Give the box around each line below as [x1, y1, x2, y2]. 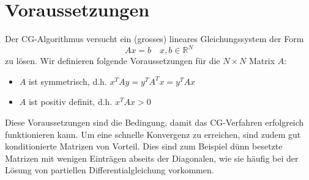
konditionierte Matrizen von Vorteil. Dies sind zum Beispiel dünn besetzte [5, 140, 283, 153]
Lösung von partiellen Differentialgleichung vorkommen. [5, 164, 214, 176]
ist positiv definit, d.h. [28, 95, 113, 108]
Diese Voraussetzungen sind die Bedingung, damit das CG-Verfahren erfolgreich [5, 116, 304, 128]
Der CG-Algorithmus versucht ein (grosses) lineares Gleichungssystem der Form [5, 32, 304, 45]
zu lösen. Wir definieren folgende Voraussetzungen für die [5, 54, 220, 67]
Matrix [248, 54, 275, 67]
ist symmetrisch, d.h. [28, 74, 107, 87]
